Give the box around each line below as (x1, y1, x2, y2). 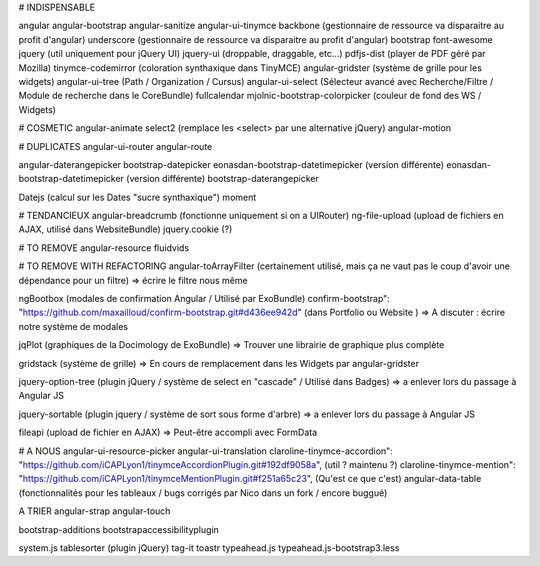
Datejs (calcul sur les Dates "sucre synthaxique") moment (18, 191, 257, 203)
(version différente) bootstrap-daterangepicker (126, 173, 319, 185)
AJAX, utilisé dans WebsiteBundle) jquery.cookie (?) (18, 223, 233, 235)
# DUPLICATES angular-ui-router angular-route (18, 140, 213, 152)
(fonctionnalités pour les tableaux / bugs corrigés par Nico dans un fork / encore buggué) (18, 486, 388, 499)
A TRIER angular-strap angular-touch (18, 505, 171, 517)
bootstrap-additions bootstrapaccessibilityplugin (18, 523, 220, 535)
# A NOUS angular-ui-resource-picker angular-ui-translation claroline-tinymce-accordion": (18, 445, 394, 457)
